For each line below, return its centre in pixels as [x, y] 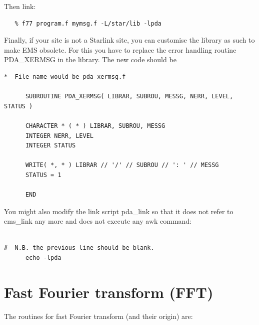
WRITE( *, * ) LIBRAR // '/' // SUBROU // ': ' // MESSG [122, 165]
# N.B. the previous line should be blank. [79, 248]
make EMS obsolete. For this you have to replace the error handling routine [120, 49]
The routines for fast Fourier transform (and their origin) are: [98, 316]
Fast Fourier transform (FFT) [109, 292]
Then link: [20, 6]
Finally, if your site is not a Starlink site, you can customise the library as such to [129, 40]
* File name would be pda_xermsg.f [65, 76]
